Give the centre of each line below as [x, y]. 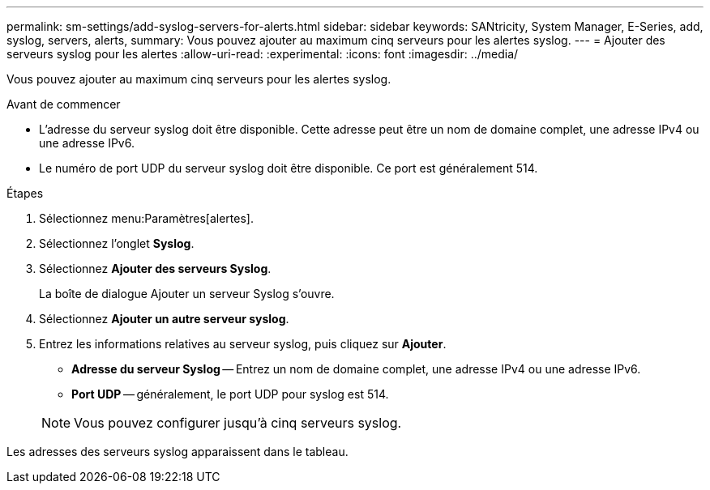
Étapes [25, 193]
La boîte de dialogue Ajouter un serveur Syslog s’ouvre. [187, 294]
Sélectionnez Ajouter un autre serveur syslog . [164, 319]
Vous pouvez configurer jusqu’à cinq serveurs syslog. [238, 423]
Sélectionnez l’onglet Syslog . [117, 243]
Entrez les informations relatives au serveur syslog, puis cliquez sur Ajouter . [243, 344]
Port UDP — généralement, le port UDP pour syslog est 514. [230, 394]
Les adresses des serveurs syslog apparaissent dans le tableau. [177, 452]
